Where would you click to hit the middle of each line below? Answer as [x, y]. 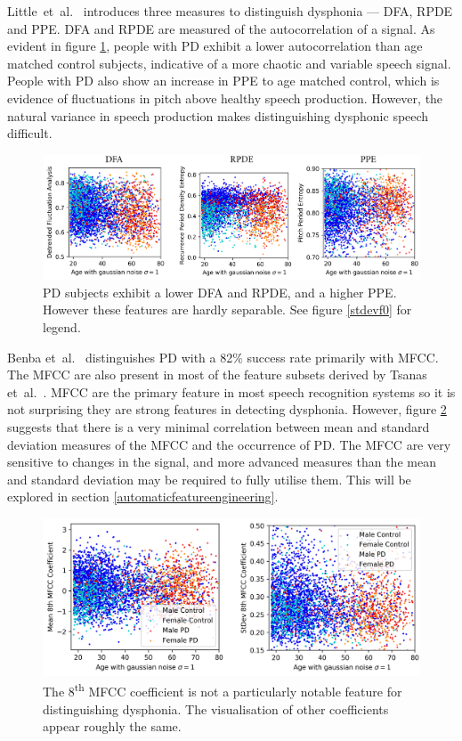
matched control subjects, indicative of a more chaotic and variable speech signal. [229, 63]
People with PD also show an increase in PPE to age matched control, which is [223, 81]
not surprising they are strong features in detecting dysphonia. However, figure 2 [227, 409]
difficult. [30, 133]
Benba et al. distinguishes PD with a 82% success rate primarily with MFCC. [223, 357]
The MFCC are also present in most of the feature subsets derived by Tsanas [217, 375]
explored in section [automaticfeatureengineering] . [143, 497]
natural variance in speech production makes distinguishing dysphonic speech [218, 115]
